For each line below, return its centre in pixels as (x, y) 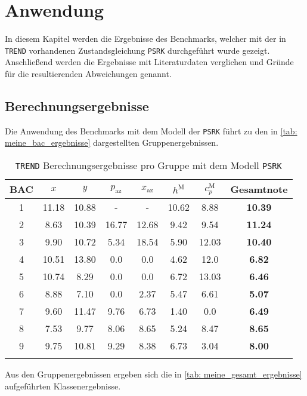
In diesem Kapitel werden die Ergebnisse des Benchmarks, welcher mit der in (145, 39)
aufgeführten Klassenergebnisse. (63, 386)
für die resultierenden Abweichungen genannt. (88, 73)
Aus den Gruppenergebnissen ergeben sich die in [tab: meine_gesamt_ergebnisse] (153, 374)
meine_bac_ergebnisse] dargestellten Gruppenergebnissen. (112, 142)
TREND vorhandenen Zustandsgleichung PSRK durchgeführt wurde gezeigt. (137, 50)
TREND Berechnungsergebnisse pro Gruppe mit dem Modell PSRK (148, 165)
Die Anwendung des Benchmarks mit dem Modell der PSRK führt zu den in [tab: (151, 131)
